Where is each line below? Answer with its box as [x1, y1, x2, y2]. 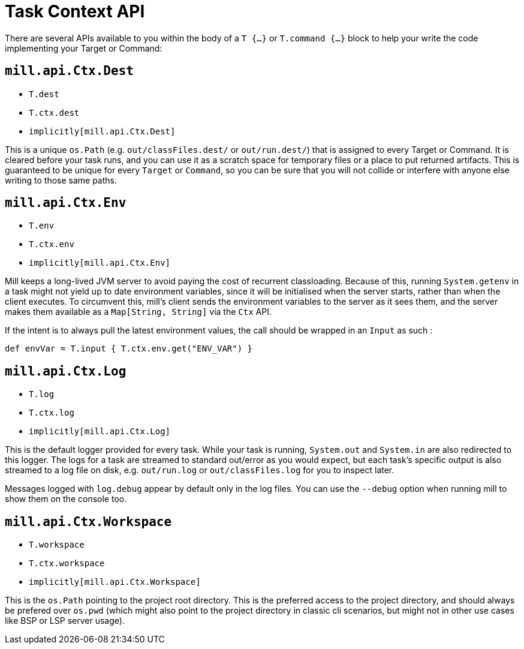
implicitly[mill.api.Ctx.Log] [29, 426, 171, 437]
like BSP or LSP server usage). [5, 615, 125, 626]
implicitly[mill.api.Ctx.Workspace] [29, 577, 201, 587]
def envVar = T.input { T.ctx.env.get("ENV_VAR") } [5, 344, 253, 354]
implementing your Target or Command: [5, 43, 162, 53]
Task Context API [5, 1, 145, 22]
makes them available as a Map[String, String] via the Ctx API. [5, 307, 272, 317]
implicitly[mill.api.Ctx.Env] [29, 258, 171, 268]
